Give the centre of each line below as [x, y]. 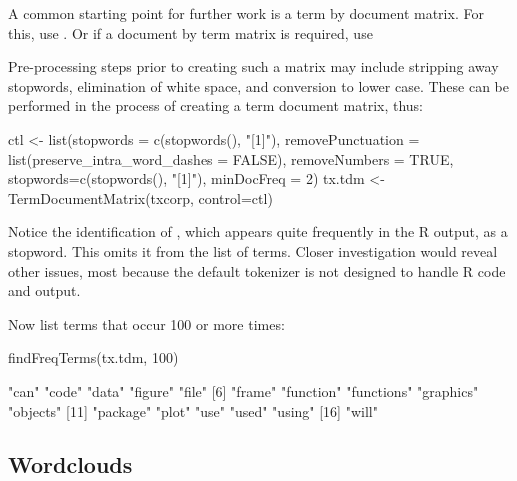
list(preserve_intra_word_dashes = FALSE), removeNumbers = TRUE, [231, 158]
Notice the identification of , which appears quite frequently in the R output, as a [258, 231]
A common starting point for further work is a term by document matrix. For [246, 13]
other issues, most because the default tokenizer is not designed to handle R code [257, 270]
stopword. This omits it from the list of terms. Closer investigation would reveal [253, 250]
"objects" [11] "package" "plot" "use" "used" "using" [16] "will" [193, 410]
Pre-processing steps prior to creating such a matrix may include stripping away [253, 66]
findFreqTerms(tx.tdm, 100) [93, 357]
